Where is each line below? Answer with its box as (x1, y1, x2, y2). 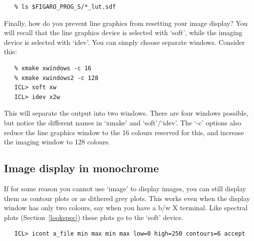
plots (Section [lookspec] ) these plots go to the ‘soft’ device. (4, 212, 184, 222)
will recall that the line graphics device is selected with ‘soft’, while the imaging (4, 27, 243, 38)
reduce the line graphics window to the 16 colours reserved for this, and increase (4, 127, 244, 137)
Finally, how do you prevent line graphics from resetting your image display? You (4, 18, 248, 28)
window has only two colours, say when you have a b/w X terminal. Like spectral (4, 202, 248, 213)
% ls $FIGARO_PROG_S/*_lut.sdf (14, 3, 116, 10)
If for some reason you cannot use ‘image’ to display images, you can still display (4, 183, 246, 193)
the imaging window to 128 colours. (4, 137, 110, 147)
